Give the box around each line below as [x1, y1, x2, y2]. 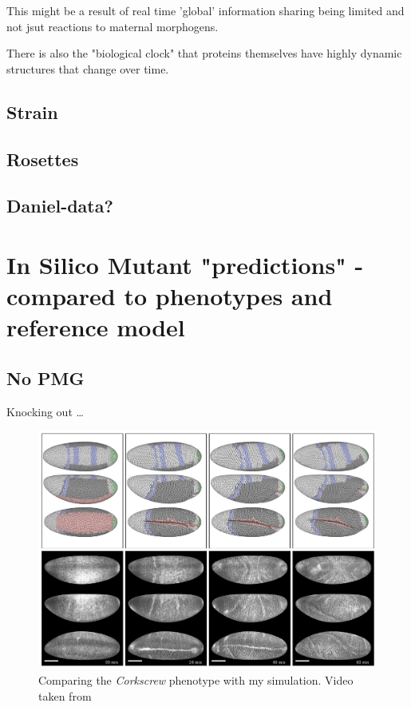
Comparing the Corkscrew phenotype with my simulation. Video [38, 672, 354, 689]
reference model [6, 311, 185, 344]
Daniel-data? [6, 193, 113, 218]
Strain [6, 99, 58, 124]
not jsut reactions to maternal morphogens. [6, 18, 219, 34]
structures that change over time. [6, 60, 169, 77]
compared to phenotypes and [6, 280, 333, 312]
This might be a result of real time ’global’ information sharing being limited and [6, 2, 405, 18]
